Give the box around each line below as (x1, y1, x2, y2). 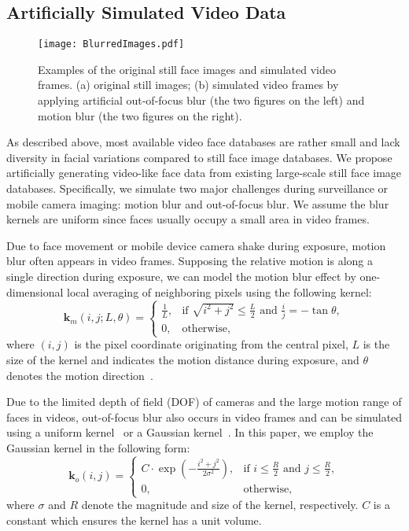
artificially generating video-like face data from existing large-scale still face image (6, 164, 402, 181)
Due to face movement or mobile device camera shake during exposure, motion (6, 237, 386, 253)
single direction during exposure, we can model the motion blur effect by (6, 267, 356, 284)
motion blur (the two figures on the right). (38, 107, 242, 124)
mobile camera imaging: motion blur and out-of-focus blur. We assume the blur (6, 195, 389, 212)
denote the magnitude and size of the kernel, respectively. (81, 496, 359, 513)
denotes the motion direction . (6, 367, 153, 383)
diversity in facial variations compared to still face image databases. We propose (6, 149, 392, 165)
